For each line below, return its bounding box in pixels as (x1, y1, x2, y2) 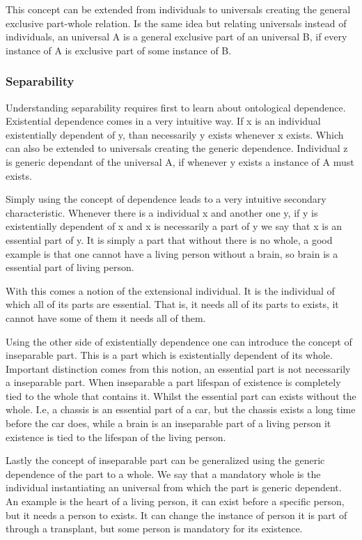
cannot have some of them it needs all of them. (6, 310, 206, 325)
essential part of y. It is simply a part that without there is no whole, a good (6, 232, 333, 247)
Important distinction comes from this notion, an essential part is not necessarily (6, 361, 351, 376)
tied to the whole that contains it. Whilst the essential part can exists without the (6, 388, 356, 403)
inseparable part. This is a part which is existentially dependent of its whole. (6, 348, 333, 362)
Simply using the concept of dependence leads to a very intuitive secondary (6, 192, 326, 206)
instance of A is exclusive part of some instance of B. (6, 43, 232, 57)
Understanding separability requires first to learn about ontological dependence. (6, 100, 346, 114)
